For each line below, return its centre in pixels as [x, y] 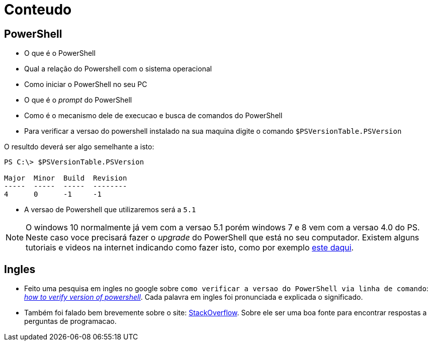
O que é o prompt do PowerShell [78, 100]
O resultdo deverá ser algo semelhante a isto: [79, 147]
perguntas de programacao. [70, 321]
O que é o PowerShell [60, 53]
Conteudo [38, 10]
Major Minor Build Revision [66, 178]
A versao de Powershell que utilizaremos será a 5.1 [110, 210]
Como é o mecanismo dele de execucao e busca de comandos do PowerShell [153, 116]
